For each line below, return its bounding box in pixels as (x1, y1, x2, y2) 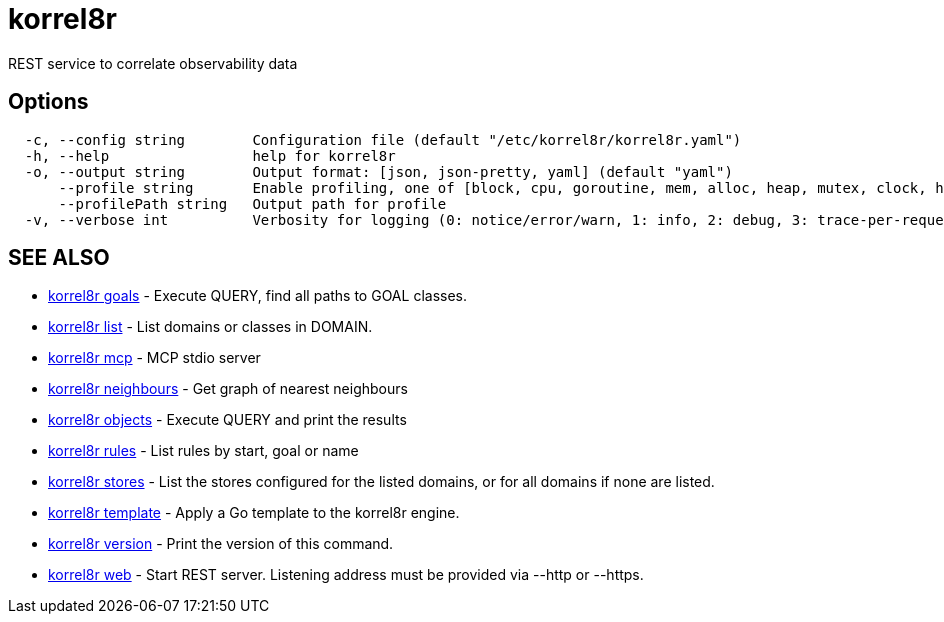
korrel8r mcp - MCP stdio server (48, 349, 261, 367)
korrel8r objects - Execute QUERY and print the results (48, 411, 407, 429)
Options (8, 89, 89, 115)
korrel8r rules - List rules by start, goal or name (48, 442, 359, 460)
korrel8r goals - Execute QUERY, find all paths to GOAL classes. (48, 287, 468, 305)
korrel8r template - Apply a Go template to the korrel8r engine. (48, 504, 460, 522)
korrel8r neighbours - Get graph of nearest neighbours (48, 380, 408, 398)
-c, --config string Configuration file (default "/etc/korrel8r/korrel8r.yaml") (24, 131, 742, 148)
